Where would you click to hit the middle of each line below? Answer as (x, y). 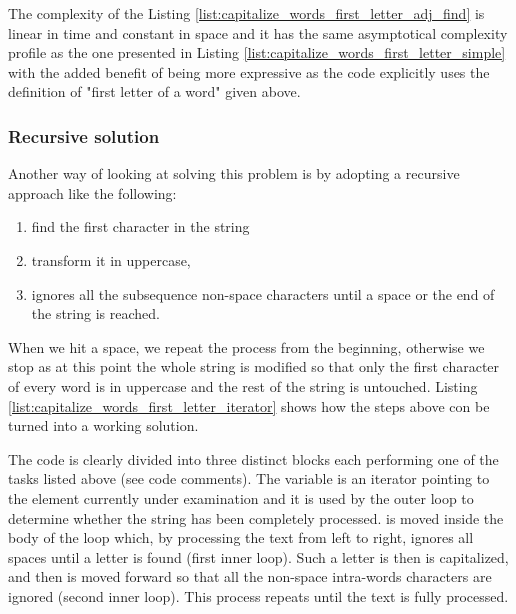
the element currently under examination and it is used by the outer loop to (241, 497)
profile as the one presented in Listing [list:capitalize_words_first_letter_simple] (257, 52)
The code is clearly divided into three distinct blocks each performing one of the (253, 458)
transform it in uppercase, (111, 259)
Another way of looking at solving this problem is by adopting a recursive (234, 173)
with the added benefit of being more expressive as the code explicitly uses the (249, 71)
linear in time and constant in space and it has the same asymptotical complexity (258, 32)
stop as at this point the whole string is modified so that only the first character (254, 366)
